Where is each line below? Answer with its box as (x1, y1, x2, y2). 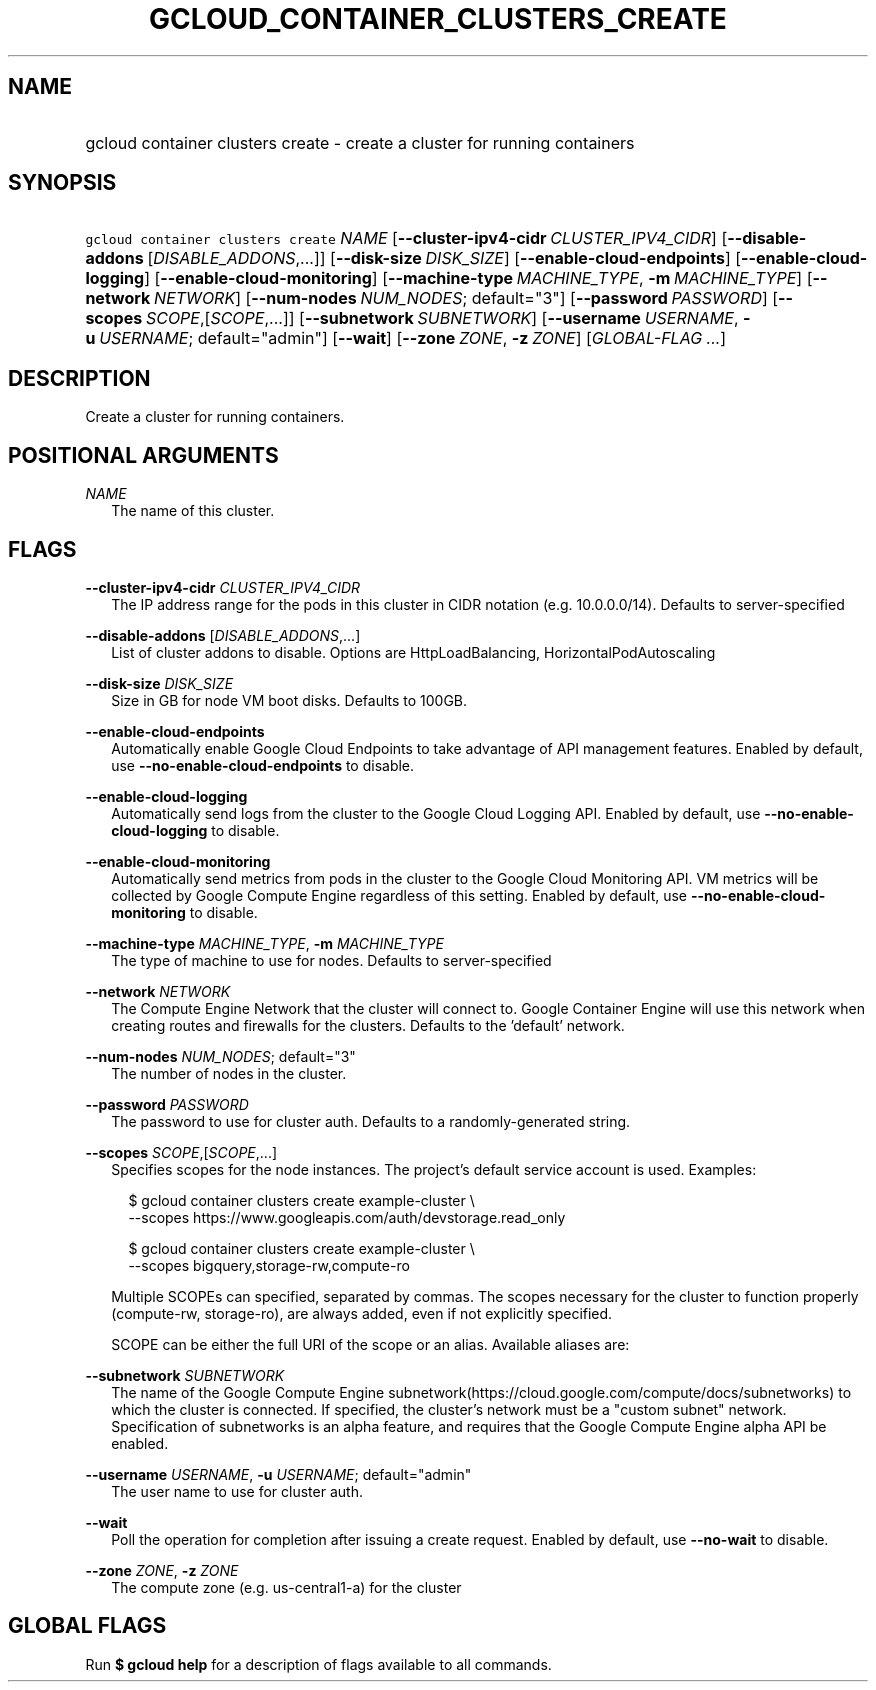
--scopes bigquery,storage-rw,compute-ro (128, 1256, 410, 1274)
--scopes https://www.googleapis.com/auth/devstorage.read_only (128, 1208, 566, 1226)
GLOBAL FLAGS (8, 1613, 167, 1639)
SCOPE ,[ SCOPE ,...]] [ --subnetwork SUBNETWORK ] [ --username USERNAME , (145, 308, 739, 329)
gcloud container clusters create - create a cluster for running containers (85, 132, 635, 153)
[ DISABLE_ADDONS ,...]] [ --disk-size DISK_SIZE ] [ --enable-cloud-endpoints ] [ (147, 248, 742, 269)
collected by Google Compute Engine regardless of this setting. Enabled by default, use (111, 886, 688, 904)
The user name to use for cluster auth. (111, 1482, 363, 1500)
